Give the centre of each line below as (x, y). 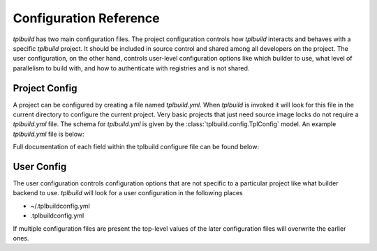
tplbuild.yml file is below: (49, 134)
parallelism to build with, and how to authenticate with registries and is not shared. (131, 68)
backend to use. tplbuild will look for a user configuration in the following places (128, 193)
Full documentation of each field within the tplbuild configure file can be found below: (136, 147)
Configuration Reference (86, 18)
